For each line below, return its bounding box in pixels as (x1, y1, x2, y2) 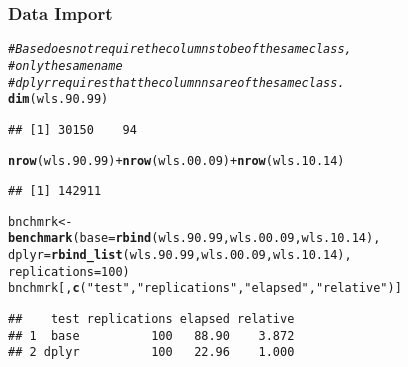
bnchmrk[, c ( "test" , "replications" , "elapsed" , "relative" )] (8, 281, 402, 296)
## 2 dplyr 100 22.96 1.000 (8, 345, 295, 360)
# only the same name (8, 58, 123, 73)
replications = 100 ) (8, 264, 130, 279)
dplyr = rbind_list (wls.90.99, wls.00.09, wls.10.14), (8, 248, 352, 263)
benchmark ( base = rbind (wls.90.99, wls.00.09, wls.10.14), (8, 231, 381, 246)
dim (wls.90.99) (8, 92, 109, 107)
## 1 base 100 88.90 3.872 (8, 328, 295, 343)
